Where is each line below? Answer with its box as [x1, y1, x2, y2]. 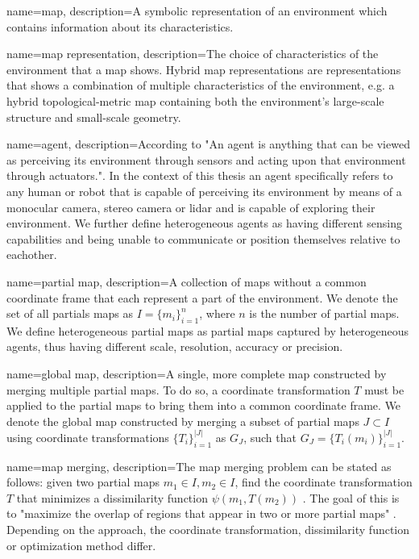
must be [364, 381, 404, 398]
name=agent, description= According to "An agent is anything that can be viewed [6, 136, 410, 152]
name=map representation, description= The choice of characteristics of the [6, 45, 379, 62]
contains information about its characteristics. [6, 18, 234, 35]
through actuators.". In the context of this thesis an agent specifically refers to [6, 167, 393, 184]
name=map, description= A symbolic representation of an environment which [6, 2, 388, 19]
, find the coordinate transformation [234, 473, 413, 490]
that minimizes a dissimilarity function [16, 489, 208, 506]
